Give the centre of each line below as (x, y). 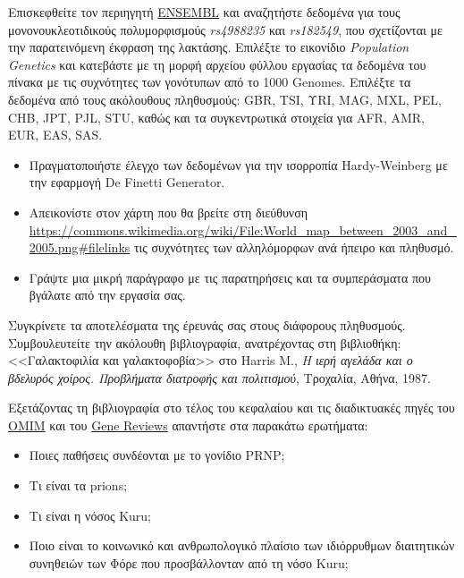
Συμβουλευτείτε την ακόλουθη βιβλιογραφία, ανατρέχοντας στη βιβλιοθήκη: (205, 342)
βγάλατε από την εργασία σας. (107, 295)
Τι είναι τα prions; (78, 485)
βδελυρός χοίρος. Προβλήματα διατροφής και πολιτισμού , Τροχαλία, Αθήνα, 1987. (220, 377)
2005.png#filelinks (80, 247)
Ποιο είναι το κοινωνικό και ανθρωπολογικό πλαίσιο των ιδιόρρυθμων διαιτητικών (242, 545)
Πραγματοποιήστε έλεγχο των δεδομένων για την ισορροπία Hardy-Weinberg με (238, 164)
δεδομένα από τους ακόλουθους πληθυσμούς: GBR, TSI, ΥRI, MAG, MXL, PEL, (225, 99)
